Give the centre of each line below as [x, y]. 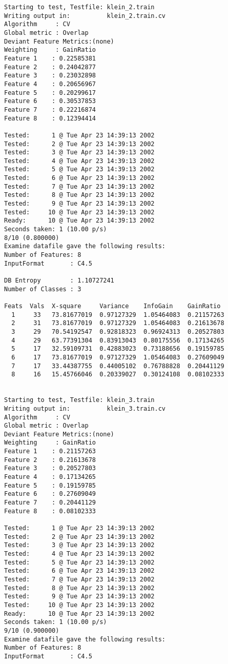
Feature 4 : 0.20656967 [50, 84]
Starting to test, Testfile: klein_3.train [79, 400]
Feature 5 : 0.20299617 [50, 93]
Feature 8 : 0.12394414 [50, 118]
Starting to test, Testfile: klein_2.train [79, 7]
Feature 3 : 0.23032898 [50, 76]
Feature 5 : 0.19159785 [50, 485]
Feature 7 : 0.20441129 [50, 503]
